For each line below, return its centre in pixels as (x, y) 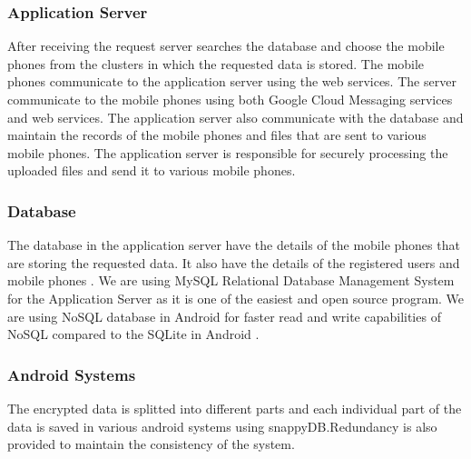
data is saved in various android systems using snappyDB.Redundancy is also (222, 426)
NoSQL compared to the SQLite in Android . (133, 334)
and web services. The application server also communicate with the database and (235, 117)
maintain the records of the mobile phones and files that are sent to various (217, 135)
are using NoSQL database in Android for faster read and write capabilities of (224, 316)
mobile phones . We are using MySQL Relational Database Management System (231, 280)
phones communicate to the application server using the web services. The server (232, 81)
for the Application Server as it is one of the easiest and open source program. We (236, 298)
